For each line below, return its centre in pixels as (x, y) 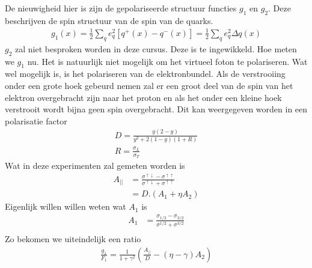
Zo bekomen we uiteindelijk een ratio (73, 239)
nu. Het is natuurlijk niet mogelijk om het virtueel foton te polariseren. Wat (167, 61)
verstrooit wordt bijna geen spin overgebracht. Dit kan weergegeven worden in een (156, 109)
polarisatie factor (36, 120)
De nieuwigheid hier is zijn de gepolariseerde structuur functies (121, 8)
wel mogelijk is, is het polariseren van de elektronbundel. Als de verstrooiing (145, 74)
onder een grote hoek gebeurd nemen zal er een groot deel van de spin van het (149, 85)
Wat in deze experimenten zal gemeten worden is (95, 165)
